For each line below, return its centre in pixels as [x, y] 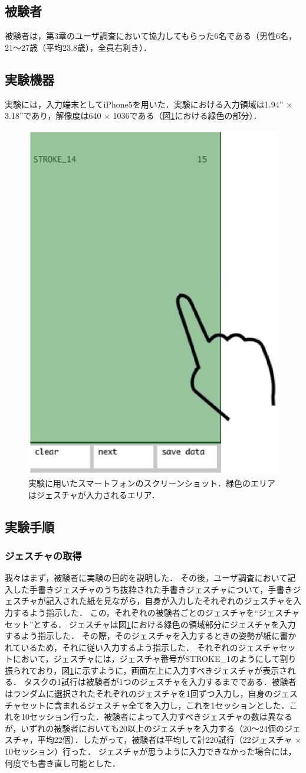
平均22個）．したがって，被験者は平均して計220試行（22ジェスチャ [165, 740]
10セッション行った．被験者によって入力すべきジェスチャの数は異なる [157, 717]
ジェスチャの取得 [43, 555]
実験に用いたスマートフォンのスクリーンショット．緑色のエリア [152, 483]
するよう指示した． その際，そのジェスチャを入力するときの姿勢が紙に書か [151, 636]
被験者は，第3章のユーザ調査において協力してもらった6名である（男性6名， [151, 36]
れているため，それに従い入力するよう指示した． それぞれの [121, 647]
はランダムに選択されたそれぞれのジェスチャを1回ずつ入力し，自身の [139, 694]
